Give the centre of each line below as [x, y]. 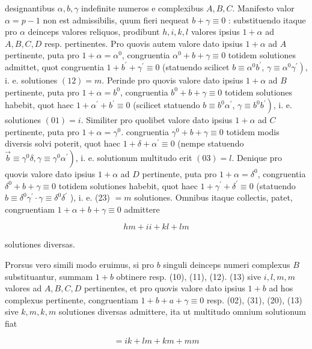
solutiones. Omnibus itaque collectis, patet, [213, 197]
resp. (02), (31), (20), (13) [254, 299]
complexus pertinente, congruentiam [72, 299]
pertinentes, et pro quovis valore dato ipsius [164, 288]
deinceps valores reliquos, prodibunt [94, 32]
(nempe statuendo [211, 143]
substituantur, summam [49, 276]
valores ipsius [215, 32]
